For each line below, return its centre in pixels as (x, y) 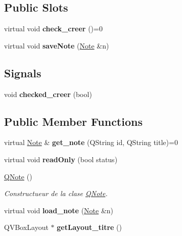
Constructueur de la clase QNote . (56, 193)
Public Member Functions (73, 121)
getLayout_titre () (89, 227)
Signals (23, 73)
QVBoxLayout (26, 227)
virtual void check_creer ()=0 (53, 29)
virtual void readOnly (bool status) (61, 159)
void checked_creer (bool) (48, 94)
